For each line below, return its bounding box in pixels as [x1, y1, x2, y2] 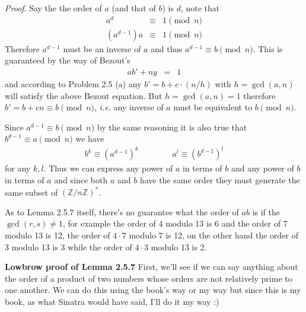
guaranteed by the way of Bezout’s [5, 54, 130, 66]
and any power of [231, 162, 294, 174]
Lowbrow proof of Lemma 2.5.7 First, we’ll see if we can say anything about [5, 260, 298, 273]
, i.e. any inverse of [94, 101, 164, 113]
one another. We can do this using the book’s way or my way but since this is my [5, 284, 301, 296]
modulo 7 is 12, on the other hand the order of [129, 228, 299, 241]
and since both [54, 174, 108, 186]
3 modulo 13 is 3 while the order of [5, 240, 132, 253]
